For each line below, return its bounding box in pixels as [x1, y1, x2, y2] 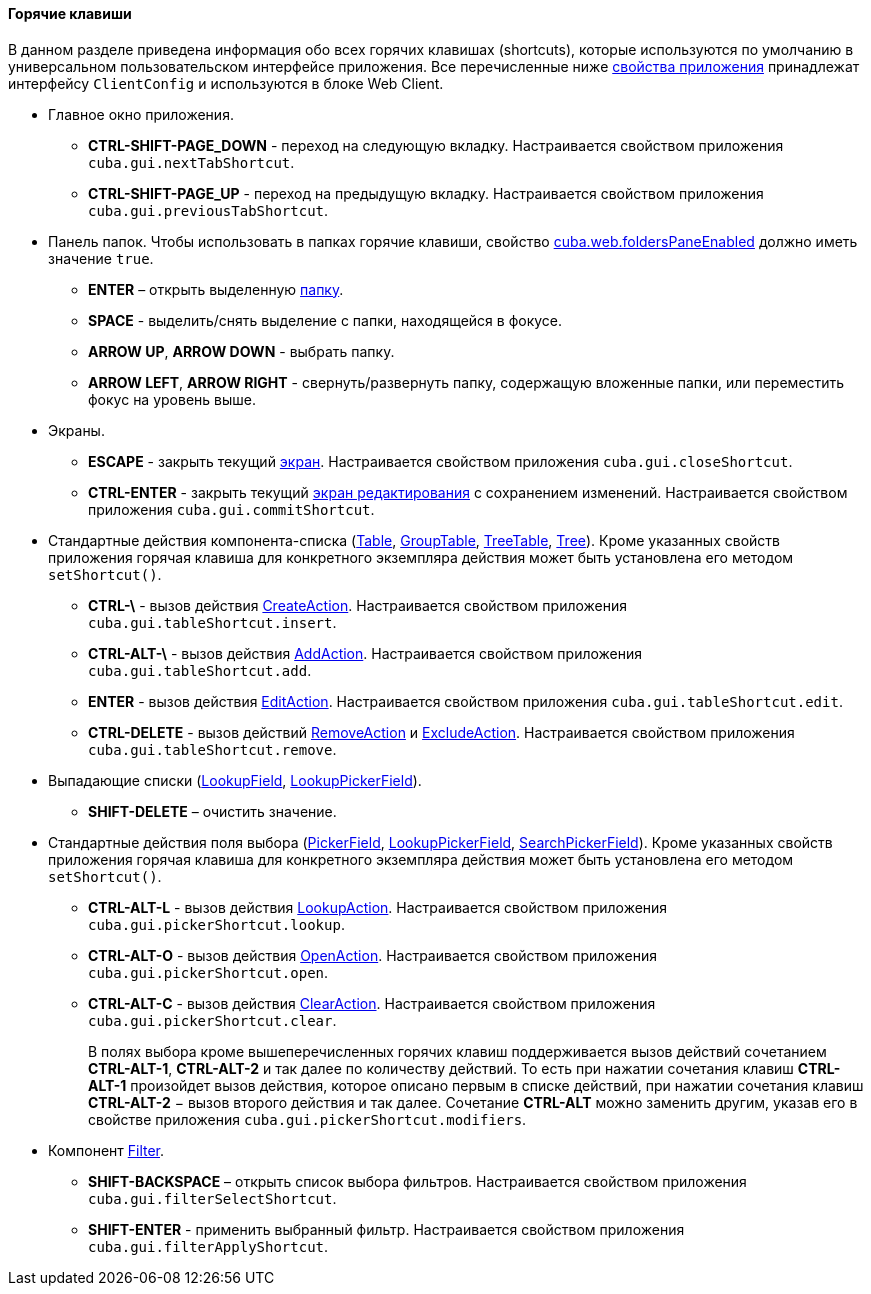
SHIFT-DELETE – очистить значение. [88, 802, 337, 820]
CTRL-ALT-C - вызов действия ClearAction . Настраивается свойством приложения [88, 994, 656, 1012]
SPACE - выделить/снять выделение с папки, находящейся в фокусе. [88, 311, 563, 329]
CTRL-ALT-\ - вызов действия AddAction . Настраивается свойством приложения [88, 644, 643, 662]
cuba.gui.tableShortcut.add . [88, 661, 312, 679]
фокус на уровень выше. [88, 390, 256, 408]
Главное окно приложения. [48, 105, 234, 123]
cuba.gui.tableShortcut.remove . [88, 740, 337, 758]
